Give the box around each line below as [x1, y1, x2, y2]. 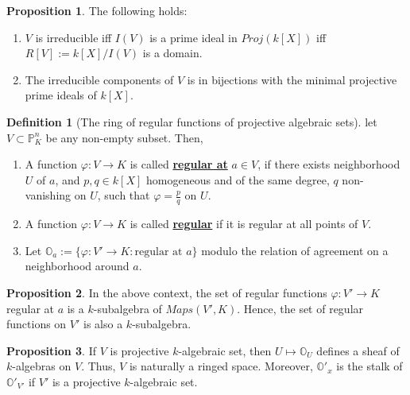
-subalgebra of [93, 300, 162, 316]
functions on [6, 316, 67, 332]
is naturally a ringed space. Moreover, [129, 358, 313, 374]
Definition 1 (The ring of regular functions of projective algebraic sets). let [6, 113, 377, 130]
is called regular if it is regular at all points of [130, 215, 358, 232]
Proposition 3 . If [6, 342, 96, 358]
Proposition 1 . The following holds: [6, 2, 188, 18]
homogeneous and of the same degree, [146, 171, 330, 188]
